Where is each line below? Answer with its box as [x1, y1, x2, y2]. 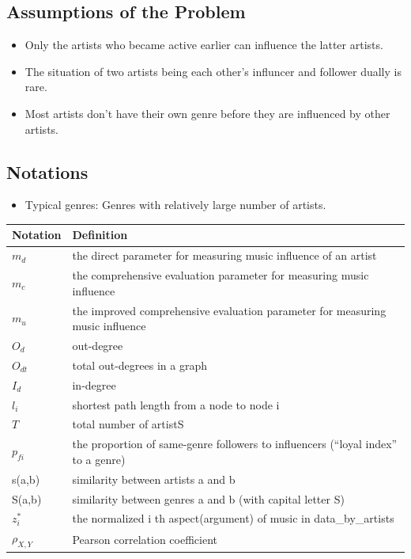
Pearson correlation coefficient [72, 530, 218, 547]
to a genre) [72, 451, 126, 467]
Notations [6, 159, 89, 184]
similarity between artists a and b [72, 470, 236, 487]
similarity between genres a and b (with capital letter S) [72, 490, 345, 507]
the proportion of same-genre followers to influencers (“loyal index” [72, 435, 398, 452]
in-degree [72, 376, 116, 393]
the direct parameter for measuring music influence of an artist [72, 247, 377, 264]
